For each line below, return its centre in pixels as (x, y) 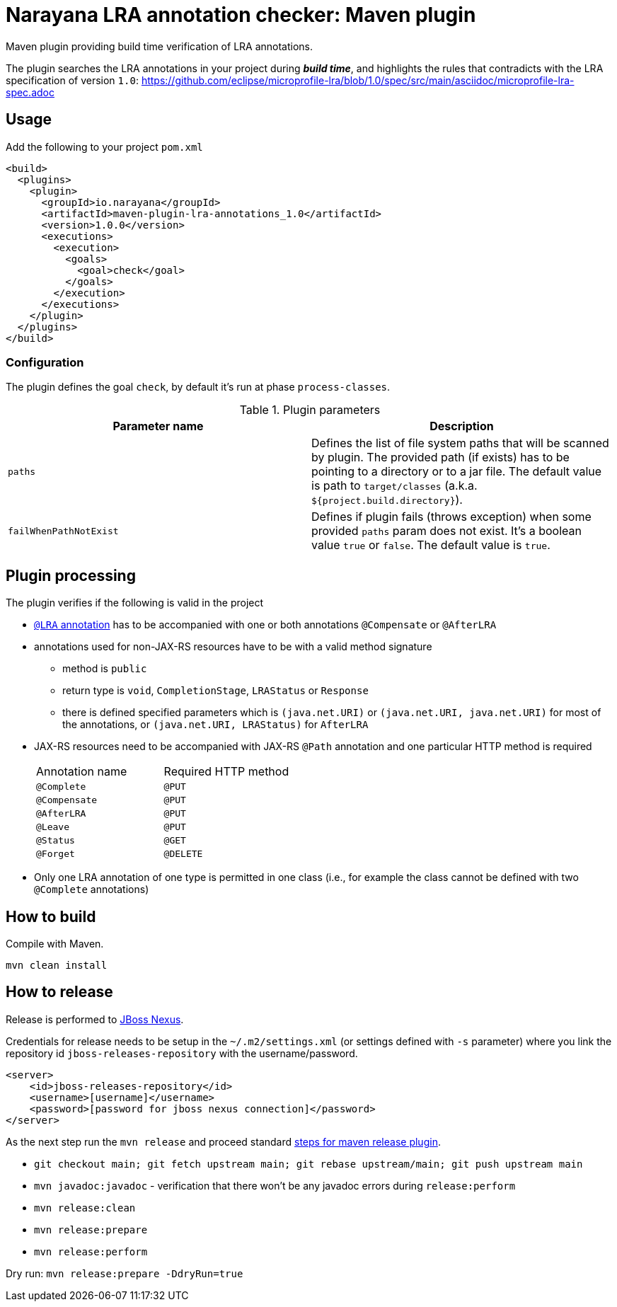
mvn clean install (57, 966)
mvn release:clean (85, 1208)
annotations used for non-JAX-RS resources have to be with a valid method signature (233, 647)
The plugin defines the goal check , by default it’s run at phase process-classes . (198, 387)
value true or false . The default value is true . (431, 545)
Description (462, 426)
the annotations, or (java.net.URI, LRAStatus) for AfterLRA (215, 725)
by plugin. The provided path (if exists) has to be (440, 457)
